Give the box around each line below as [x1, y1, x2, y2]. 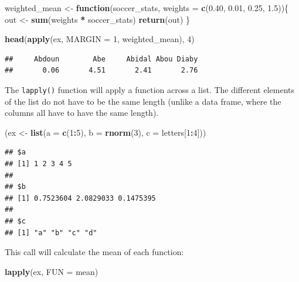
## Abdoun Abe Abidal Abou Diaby [5, 54, 198, 63]
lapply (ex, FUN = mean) [5, 265, 98, 277]
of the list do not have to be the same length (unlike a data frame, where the [5, 95, 281, 107]
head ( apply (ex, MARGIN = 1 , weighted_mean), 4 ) [5, 33, 195, 45]
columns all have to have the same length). [5, 106, 159, 119]
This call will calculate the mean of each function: [5, 246, 184, 258]
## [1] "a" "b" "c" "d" [5, 228, 97, 237]
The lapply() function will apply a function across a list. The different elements [5, 83, 294, 95]
